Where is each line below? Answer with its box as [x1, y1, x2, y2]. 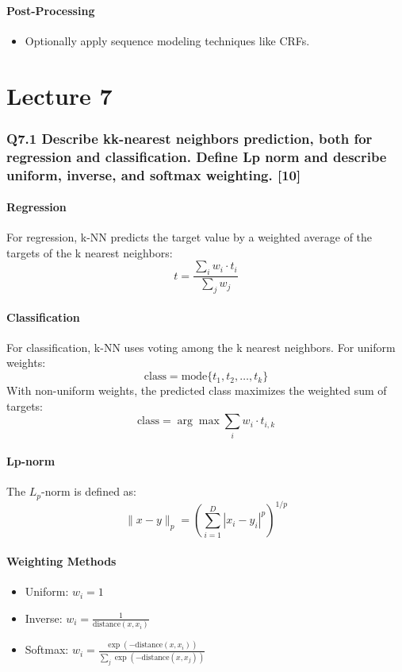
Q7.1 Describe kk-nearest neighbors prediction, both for [6, 128, 373, 148]
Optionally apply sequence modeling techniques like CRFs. [25, 32, 310, 48]
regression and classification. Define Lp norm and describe [6, 146, 387, 166]
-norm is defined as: [41, 483, 137, 500]
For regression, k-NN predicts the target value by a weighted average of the [6, 229, 373, 245]
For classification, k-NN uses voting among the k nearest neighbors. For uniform [6, 338, 396, 355]
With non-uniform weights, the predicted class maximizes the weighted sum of [6, 382, 387, 399]
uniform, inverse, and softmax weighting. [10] [6, 164, 301, 184]
